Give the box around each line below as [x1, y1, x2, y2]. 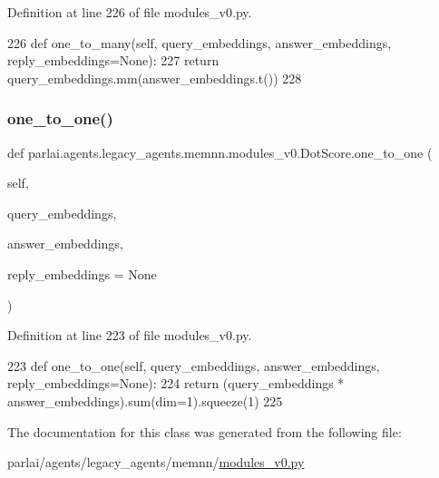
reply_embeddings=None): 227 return [7, 51, 219, 70]
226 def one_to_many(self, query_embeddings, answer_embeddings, [7, 33, 392, 52]
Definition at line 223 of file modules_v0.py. [7, 326, 252, 345]
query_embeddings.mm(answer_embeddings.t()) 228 [7, 68, 302, 87]
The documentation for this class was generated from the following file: [7, 422, 402, 441]
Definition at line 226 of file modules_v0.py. [7, 3, 252, 21]
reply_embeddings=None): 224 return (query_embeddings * [7, 374, 345, 393]
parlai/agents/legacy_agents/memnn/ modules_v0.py [7, 453, 305, 472]
